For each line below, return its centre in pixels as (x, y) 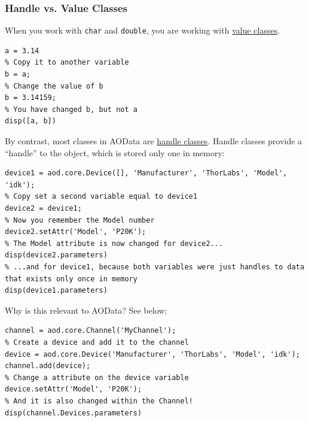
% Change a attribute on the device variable (97, 377)
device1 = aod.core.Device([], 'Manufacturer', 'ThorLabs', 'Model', (146, 173)
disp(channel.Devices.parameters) (74, 413)
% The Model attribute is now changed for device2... (114, 243)
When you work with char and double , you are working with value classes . (143, 30)
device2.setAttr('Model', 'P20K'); (76, 232)
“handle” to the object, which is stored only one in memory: (115, 152)
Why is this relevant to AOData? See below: (86, 310)
